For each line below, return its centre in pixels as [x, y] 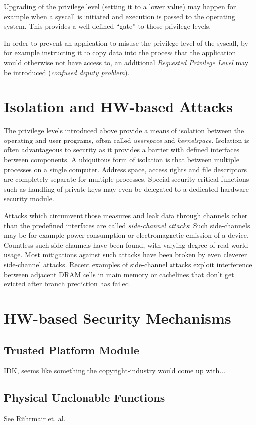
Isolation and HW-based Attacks [119, 106]
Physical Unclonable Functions [85, 397]
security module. [29, 199]
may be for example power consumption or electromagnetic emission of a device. [126, 235]
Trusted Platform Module [72, 350]
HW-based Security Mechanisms [118, 318]
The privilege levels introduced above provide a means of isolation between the [124, 130]
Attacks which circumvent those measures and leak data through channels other [126, 215]
